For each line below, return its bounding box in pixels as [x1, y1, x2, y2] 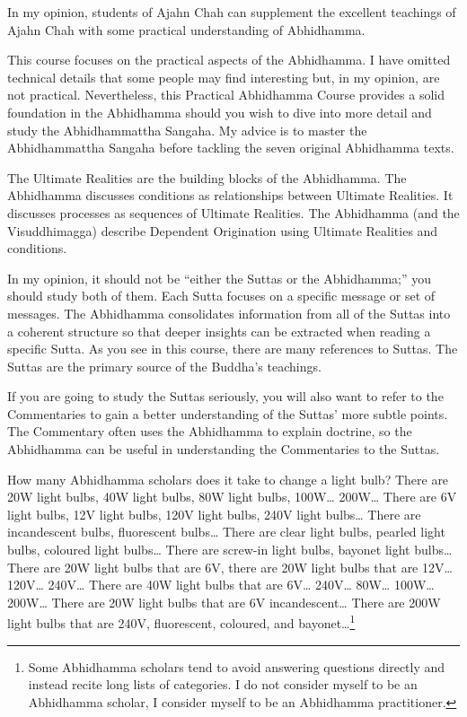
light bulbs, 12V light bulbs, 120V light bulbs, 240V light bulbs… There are [7, 504, 421, 523]
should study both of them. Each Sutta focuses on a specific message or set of [7, 286, 436, 305]
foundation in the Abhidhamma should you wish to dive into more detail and [7, 102, 432, 121]
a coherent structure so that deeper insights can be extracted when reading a [7, 321, 431, 340]
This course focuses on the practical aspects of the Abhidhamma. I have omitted [7, 50, 451, 69]
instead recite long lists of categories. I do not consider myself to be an [28, 675, 418, 694]
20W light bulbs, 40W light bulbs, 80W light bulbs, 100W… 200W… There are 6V [7, 487, 457, 506]
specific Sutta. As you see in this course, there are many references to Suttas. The [7, 339, 458, 358]
